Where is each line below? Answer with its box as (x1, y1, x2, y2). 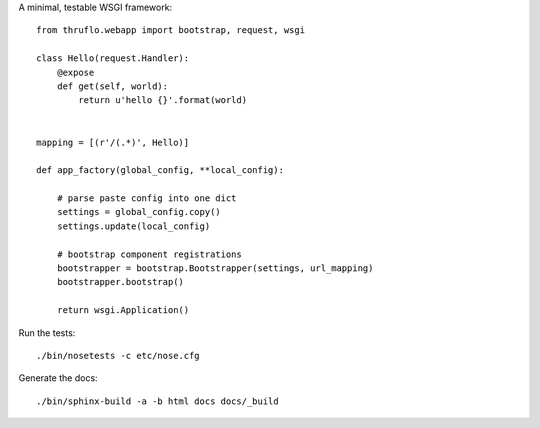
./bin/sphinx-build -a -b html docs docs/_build (36, 395, 279, 407)
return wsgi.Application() (56, 305, 190, 316)
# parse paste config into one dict (56, 193, 237, 204)
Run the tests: (18, 326, 76, 339)
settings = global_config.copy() (56, 206, 222, 218)
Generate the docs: (18, 372, 99, 384)
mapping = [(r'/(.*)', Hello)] (36, 136, 190, 148)
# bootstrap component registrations (56, 248, 242, 260)
